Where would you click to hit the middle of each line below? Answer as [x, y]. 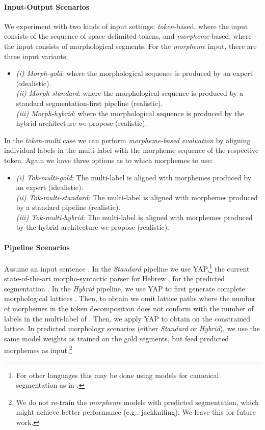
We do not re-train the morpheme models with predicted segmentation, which [137, 402]
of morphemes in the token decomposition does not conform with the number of [129, 308]
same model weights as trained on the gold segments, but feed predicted [117, 338]
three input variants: [36, 56]
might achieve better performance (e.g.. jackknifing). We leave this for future [136, 412]
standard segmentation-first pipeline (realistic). [89, 103]
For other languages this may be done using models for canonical [117, 375]
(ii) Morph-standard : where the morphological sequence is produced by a [129, 93]
